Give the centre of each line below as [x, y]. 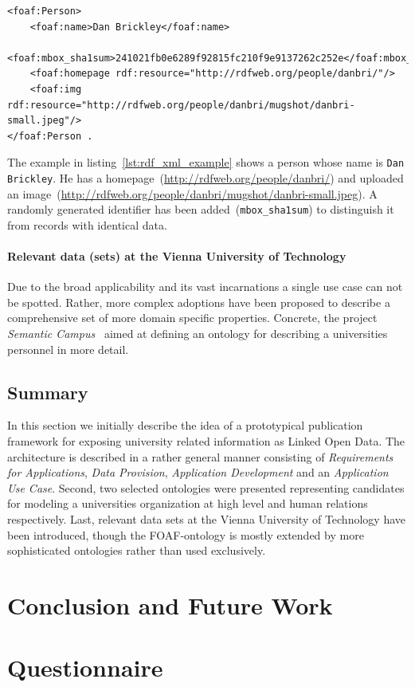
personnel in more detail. [68, 349]
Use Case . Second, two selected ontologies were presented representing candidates [206, 487]
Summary [48, 392]
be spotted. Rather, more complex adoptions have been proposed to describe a [199, 302]
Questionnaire [85, 667]
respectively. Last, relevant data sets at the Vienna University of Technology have [206, 519]
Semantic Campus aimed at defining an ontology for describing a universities [198, 334]
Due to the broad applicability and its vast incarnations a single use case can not [205, 287]
